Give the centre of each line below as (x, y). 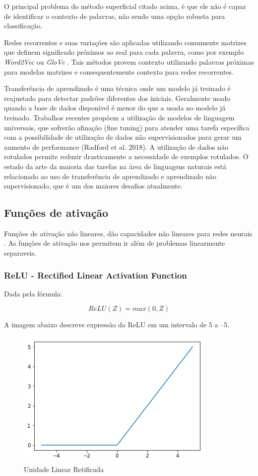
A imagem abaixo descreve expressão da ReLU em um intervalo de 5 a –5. (117, 325)
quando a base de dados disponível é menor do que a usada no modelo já (115, 108)
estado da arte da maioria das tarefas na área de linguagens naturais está (115, 166)
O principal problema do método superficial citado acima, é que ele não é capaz (125, 6)
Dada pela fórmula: (33, 293)
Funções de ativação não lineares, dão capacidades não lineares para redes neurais (128, 233)
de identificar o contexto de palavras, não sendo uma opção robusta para (115, 16)
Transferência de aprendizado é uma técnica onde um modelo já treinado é (117, 88)
